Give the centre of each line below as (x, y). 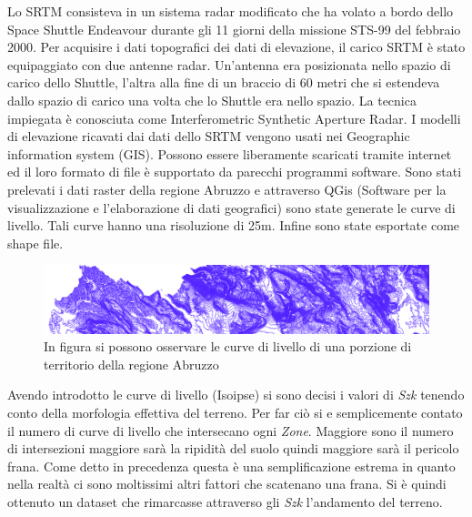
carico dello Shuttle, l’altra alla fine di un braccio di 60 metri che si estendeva (224, 82)
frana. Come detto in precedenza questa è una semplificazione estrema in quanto (231, 466)
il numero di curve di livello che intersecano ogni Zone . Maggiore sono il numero (231, 430)
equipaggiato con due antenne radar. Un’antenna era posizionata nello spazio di (229, 64)
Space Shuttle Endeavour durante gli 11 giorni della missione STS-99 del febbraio (234, 29)
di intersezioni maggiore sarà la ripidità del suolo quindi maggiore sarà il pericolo (233, 448)
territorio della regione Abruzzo (131, 364)
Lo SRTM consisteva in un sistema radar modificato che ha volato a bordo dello (231, 11)
